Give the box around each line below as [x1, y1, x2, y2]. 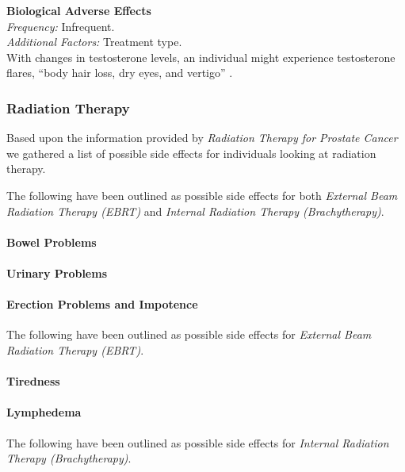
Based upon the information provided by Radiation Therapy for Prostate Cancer [6, 129, 398, 146]
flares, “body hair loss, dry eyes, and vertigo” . [6, 64, 233, 81]
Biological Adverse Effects [6, 2, 151, 18]
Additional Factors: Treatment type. [6, 33, 182, 50]
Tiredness [6, 373, 60, 389]
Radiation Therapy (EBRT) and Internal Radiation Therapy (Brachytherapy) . [6, 202, 384, 219]
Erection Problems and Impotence [6, 296, 198, 313]
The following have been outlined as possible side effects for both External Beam [6, 186, 398, 203]
